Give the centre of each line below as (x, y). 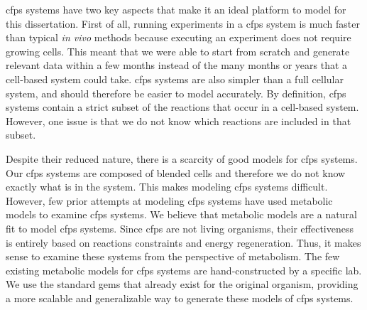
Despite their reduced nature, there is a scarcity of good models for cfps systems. (182, 158)
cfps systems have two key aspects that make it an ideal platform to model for (176, 9)
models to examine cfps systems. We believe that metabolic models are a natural (181, 214)
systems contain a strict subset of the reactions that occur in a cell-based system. (182, 107)
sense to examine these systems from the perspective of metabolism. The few (173, 256)
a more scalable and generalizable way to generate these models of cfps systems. (180, 298)
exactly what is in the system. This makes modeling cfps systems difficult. (167, 187)
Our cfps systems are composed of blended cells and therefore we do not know (176, 172)
